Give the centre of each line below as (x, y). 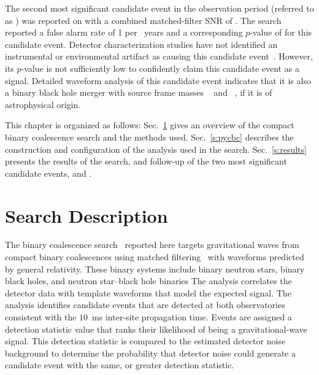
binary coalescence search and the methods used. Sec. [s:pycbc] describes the (149, 137)
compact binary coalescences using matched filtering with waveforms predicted (155, 257)
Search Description (86, 215)
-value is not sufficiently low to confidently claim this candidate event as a (160, 68)
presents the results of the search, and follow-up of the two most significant (146, 161)
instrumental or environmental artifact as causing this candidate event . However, (159, 56)
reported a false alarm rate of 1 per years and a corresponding (124, 32)
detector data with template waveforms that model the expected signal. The (148, 292)
